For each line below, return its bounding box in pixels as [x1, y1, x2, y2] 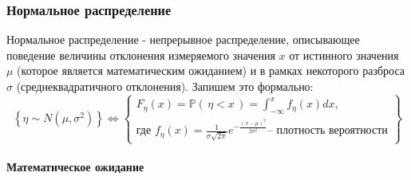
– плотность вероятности [267, 125, 388, 137]
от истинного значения [289, 46, 399, 63]
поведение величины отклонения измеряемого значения [6, 46, 275, 63]
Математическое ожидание [6, 158, 144, 174]
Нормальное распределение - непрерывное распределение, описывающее [6, 31, 360, 48]
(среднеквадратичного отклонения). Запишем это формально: [16, 78, 314, 94]
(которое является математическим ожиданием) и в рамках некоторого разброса [17, 62, 405, 79]
